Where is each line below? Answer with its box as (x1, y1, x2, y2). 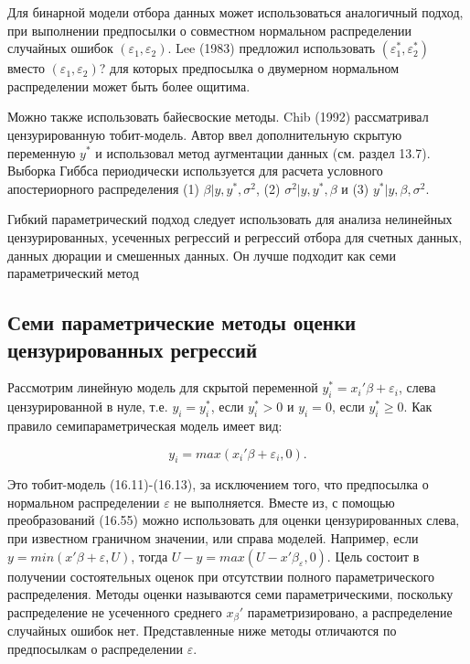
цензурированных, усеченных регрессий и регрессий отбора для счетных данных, (7, 227, 463, 246)
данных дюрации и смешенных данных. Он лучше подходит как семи (7, 245, 396, 264)
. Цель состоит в (326, 546, 420, 565)
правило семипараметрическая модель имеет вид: (7, 415, 283, 434)
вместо (7, 59, 45, 78)
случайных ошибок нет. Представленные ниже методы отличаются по (7, 621, 397, 640)
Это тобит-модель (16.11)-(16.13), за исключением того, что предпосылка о (7, 475, 429, 494)
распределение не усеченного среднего (7, 602, 222, 621)
